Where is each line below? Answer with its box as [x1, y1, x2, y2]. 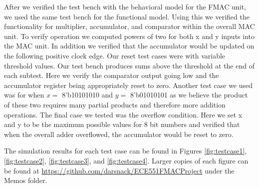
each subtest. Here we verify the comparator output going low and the [4, 70, 219, 80]
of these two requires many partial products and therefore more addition [4, 99, 226, 109]
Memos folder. [4, 175, 47, 185]
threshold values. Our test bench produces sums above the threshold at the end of [4, 60, 255, 70]
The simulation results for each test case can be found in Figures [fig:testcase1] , [4, 145, 247, 156]
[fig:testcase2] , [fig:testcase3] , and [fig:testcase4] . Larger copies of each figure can [4, 155, 249, 165]
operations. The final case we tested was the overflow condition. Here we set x [4, 109, 243, 119]
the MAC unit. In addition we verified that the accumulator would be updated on [4, 40, 255, 51]
